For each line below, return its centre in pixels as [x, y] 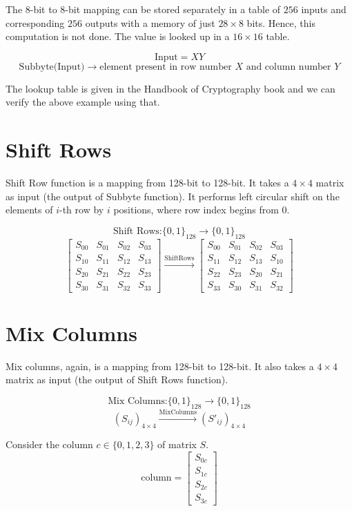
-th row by [82, 210]
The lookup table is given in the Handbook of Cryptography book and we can [170, 88]
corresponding [35, 22]
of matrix [177, 444]
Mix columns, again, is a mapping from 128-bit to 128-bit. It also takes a [160, 366]
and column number [289, 67]
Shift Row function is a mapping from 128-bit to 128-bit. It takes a [147, 183]
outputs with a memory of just [150, 22]
